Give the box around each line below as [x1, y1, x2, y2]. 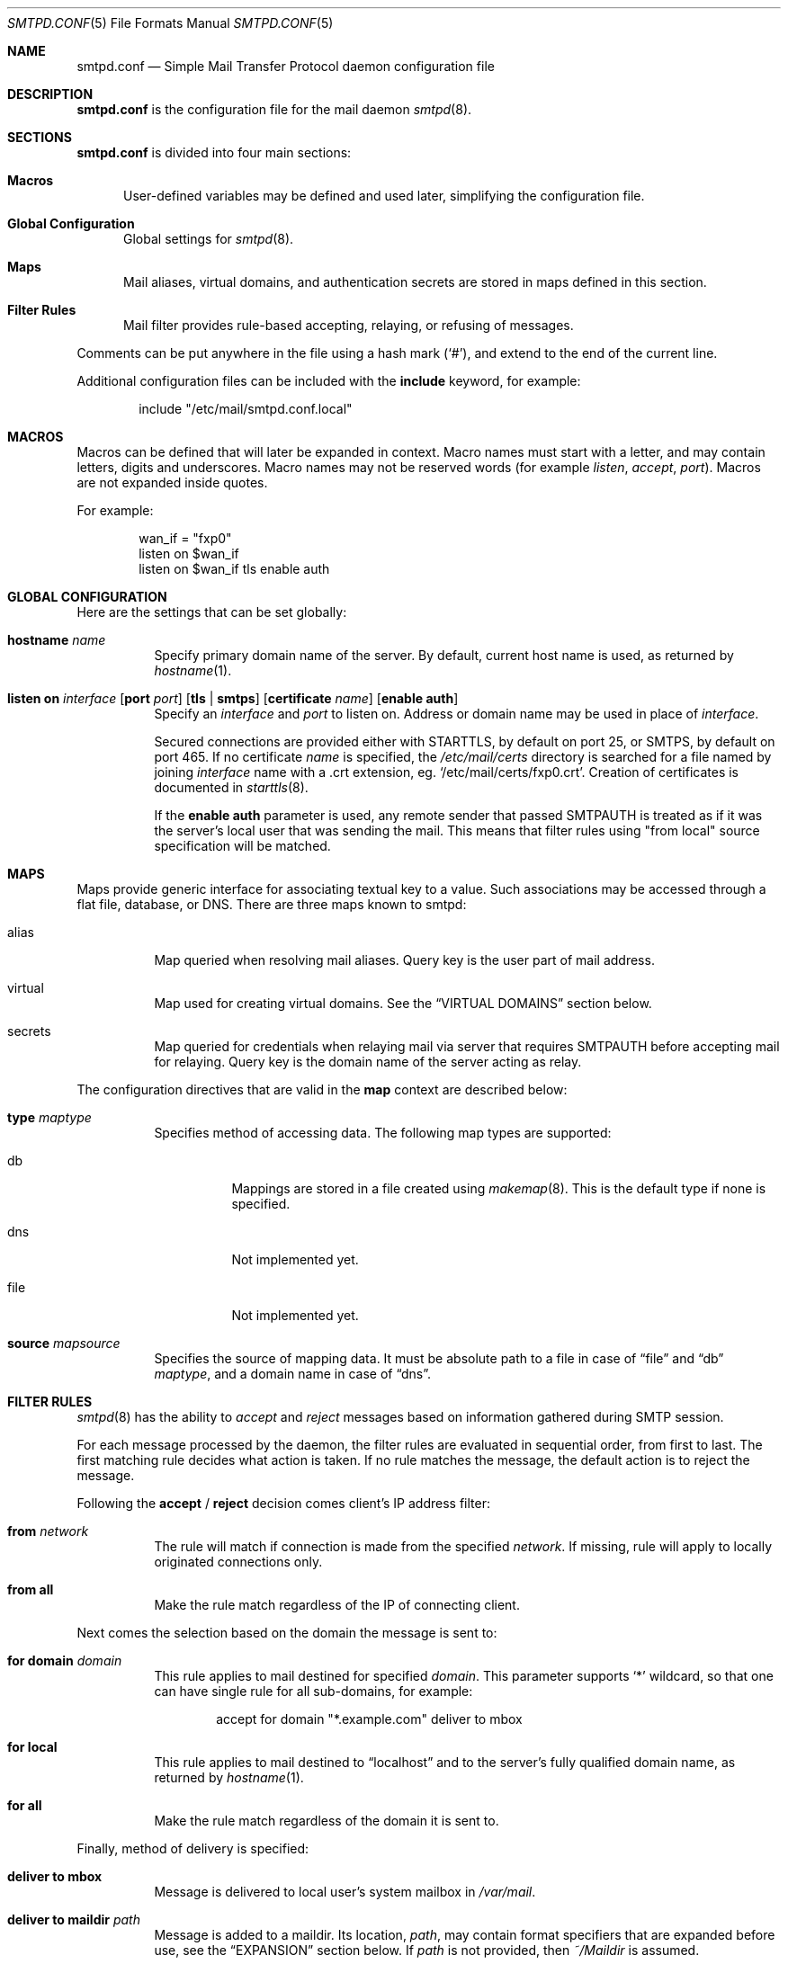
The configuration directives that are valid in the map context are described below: [76, 1082, 568, 1097]
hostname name [7, 632, 106, 647]
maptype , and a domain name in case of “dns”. [154, 1366, 432, 1381]
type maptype [7, 1110, 92, 1125]
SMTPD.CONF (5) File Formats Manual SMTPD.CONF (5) [7, 15, 334, 31]
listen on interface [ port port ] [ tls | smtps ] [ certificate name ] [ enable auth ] [7, 691, 459, 706]
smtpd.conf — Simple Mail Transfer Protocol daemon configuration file [76, 58, 495, 74]
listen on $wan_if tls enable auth [139, 561, 330, 576]
